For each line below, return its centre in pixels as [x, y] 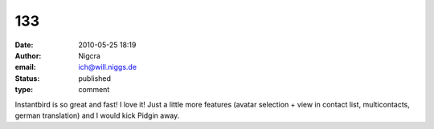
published [95, 78]
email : [25, 67]
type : [24, 90]
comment [94, 90]
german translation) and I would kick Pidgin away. [97, 115]
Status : [27, 78]
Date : [24, 45]
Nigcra [89, 55]
